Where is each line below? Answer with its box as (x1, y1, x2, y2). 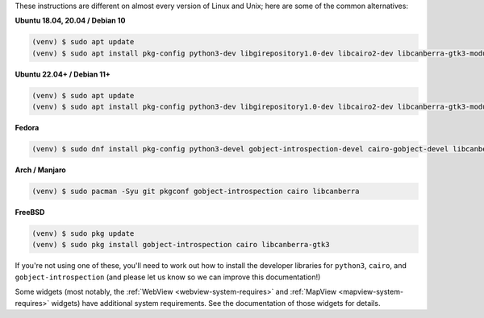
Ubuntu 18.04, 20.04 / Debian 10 (15, 16, 126, 26)
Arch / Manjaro (15, 165, 66, 175)
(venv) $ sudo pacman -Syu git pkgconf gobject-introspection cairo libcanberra (31, 187, 360, 196)
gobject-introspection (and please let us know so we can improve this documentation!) (15, 272, 321, 282)
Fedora (15, 123, 40, 133)
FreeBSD (15, 208, 45, 217)
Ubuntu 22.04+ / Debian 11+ (15, 69, 111, 79)
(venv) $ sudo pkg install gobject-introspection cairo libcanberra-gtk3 (31, 240, 330, 250)
